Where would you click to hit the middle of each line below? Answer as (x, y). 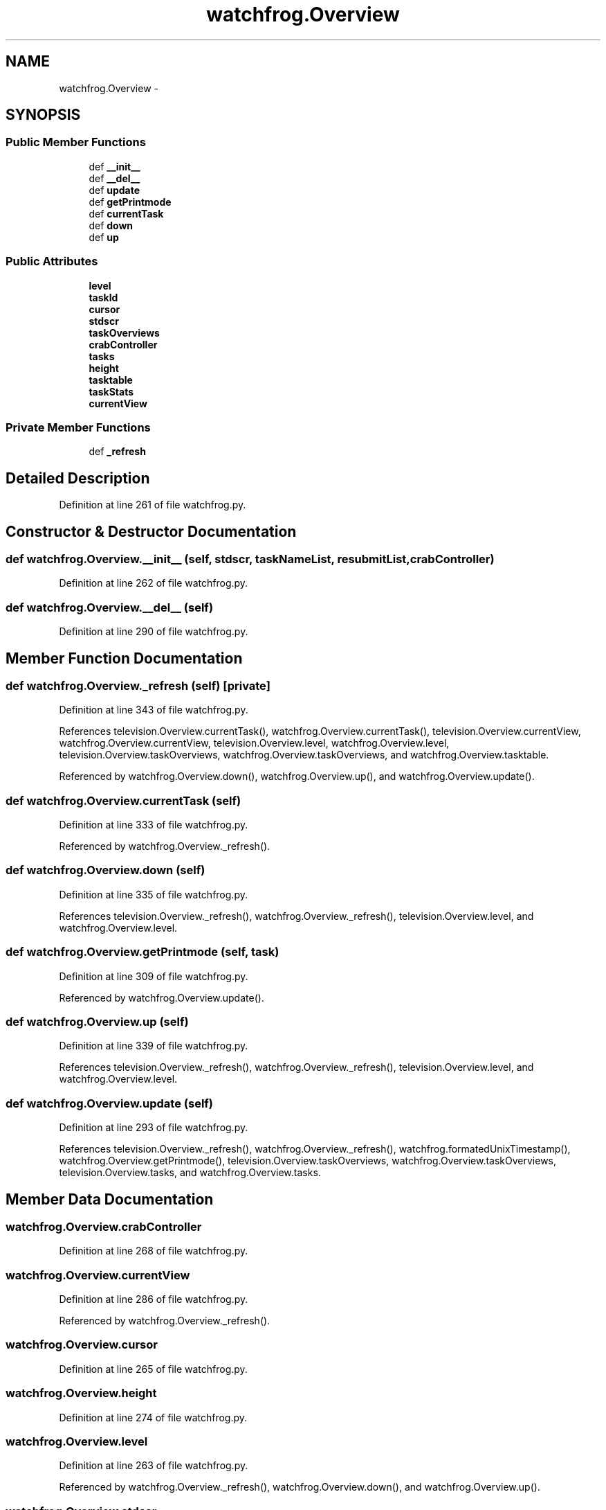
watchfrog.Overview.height (81, 1393)
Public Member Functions (76, 142)
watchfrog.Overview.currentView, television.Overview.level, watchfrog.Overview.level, (254, 743)
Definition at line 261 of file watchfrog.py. (153, 505)
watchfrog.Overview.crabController (104, 1226)
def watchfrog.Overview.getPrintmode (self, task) (143, 952)
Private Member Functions (78, 427)
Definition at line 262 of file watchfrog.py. (154, 583)
